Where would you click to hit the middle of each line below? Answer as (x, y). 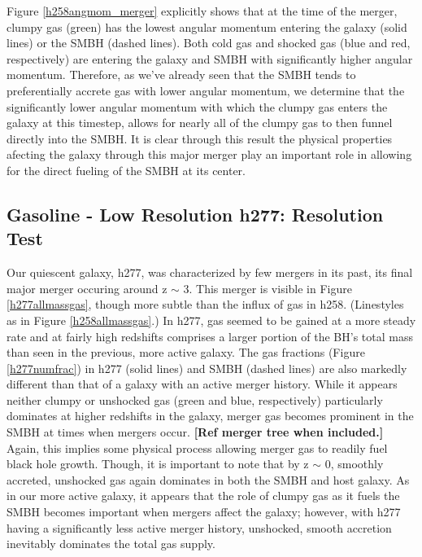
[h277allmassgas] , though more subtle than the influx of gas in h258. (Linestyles (205, 304)
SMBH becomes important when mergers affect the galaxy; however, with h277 (204, 512)
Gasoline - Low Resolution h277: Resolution (195, 214)
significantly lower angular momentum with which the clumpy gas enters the (197, 106)
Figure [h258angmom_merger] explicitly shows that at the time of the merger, (202, 11)
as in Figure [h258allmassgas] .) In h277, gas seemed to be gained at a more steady (211, 320)
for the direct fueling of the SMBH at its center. (126, 170)
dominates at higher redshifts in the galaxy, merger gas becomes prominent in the (210, 416)
